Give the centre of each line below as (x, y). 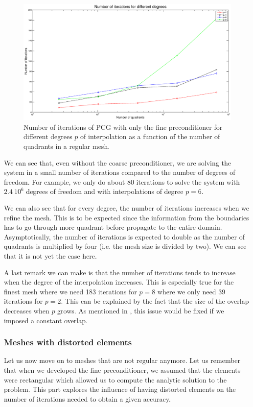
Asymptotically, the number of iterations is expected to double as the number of (124, 236)
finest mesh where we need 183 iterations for (70, 291)
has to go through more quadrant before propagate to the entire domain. (113, 227)
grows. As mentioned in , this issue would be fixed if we (141, 310)
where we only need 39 (191, 291)
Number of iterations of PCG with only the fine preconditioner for (123, 127)
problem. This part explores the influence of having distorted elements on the (120, 389)
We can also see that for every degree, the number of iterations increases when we (127, 208)
